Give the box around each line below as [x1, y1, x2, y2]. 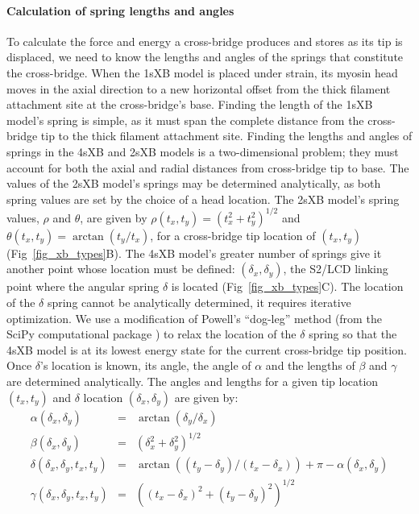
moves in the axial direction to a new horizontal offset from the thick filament [6, 80, 391, 97]
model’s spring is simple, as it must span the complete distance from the [6, 111, 364, 128]
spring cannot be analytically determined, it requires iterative [47, 294, 351, 311]
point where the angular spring [6, 278, 160, 295]
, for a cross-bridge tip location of [150, 226, 316, 243]
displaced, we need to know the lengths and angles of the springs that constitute [6, 48, 404, 65]
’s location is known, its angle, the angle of [40, 357, 251, 374]
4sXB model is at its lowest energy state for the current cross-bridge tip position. [6, 341, 407, 358]
